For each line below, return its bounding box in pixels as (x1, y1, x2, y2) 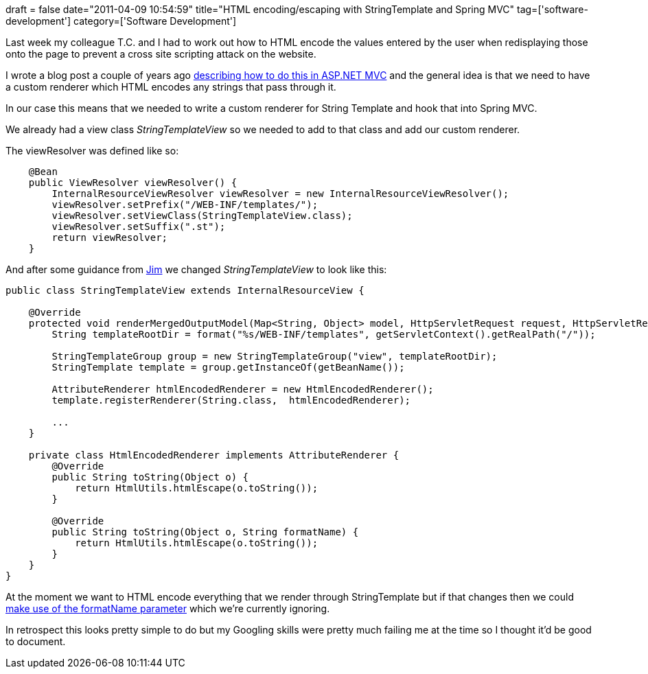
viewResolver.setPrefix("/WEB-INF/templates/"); (51, 199, 319, 210)
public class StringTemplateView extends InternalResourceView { (5, 285, 364, 296)
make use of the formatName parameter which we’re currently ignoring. (5, 603, 330, 614)
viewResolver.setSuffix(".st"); (51, 221, 226, 232)
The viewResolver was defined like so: (5, 145, 179, 156)
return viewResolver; (51, 232, 168, 243)
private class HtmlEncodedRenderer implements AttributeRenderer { (28, 450, 400, 461)
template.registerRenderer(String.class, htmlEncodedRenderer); (51, 395, 411, 406)
